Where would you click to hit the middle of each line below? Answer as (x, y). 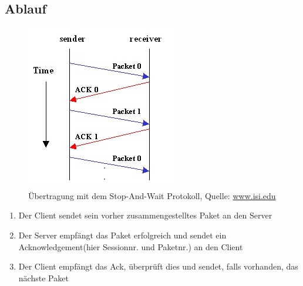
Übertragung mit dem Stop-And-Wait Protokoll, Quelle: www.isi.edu (152, 195)
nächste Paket (43, 277)
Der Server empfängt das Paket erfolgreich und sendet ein (122, 235)
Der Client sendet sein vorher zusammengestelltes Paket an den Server (145, 215)
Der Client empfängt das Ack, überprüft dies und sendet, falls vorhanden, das (158, 266)
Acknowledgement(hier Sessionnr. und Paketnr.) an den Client (131, 246)
